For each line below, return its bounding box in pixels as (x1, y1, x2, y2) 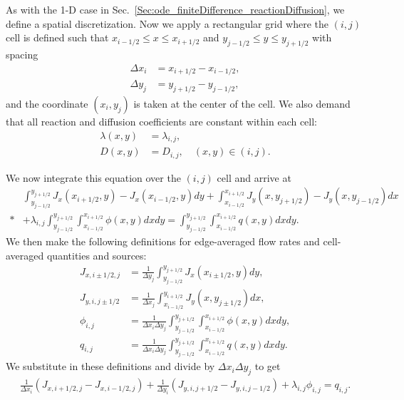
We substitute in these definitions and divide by (6, 359, 215, 374)
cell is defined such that (6, 30, 109, 45)
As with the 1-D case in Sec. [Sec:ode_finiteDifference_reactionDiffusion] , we (6, 2, 345, 16)
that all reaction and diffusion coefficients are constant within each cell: (6, 113, 318, 128)
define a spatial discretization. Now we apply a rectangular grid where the (6, 16, 329, 31)
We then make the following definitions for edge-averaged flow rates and (6, 234, 320, 249)
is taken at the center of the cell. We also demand (133, 96, 351, 111)
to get (254, 359, 281, 374)
